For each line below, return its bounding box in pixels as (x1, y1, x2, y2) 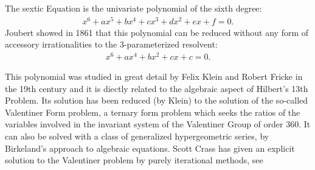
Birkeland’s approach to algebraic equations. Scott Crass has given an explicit (5, 141, 295, 154)
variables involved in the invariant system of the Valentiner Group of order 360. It (5, 118, 311, 130)
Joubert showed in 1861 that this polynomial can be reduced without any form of (5, 26, 309, 38)
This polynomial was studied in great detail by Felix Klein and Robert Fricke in (5, 70, 303, 82)
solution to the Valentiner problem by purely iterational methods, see (5, 154, 263, 166)
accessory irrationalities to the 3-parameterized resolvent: (5, 38, 218, 51)
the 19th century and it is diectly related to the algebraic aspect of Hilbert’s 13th (5, 82, 308, 94)
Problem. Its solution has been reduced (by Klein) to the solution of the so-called (5, 94, 308, 107)
